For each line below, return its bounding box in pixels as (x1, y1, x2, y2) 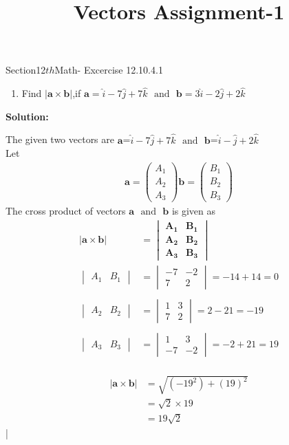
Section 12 (6, 63, 46, 77)
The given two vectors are (6, 132, 115, 146)
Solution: (6, 109, 49, 123)
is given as (171, 204, 216, 218)
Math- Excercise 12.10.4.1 (54, 63, 163, 77)
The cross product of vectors (6, 204, 126, 218)
